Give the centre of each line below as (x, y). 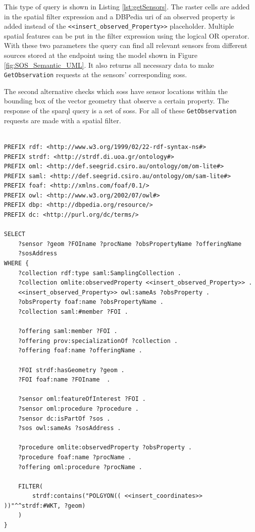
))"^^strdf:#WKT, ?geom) (45, 506)
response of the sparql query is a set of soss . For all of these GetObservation (120, 111)
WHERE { (17, 264)
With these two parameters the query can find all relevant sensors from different (126, 45)
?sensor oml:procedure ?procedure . (78, 409)
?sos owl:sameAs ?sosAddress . (70, 428)
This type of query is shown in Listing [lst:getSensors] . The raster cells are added (127, 6)
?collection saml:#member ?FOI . (73, 312)
